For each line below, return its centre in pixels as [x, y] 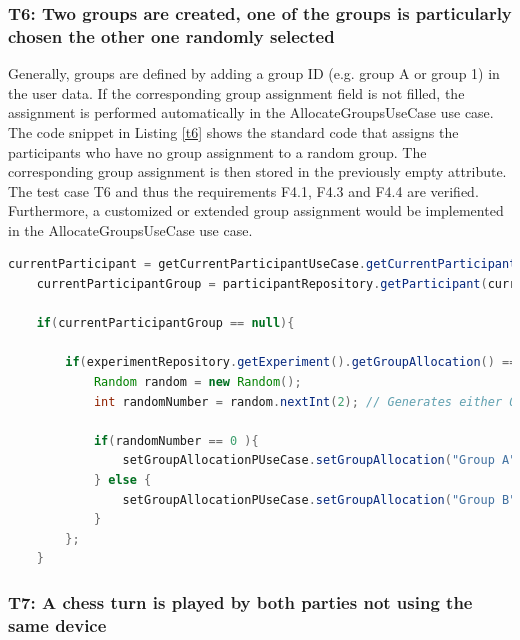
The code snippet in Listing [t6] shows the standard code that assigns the [233, 131]
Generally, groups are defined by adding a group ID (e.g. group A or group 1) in [254, 73]
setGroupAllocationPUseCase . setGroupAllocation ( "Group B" [319, 499]
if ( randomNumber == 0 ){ [176, 440]
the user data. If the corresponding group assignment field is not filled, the [236, 92]
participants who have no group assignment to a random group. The [217, 151]
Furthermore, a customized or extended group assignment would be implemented [256, 210]
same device [57, 624]
